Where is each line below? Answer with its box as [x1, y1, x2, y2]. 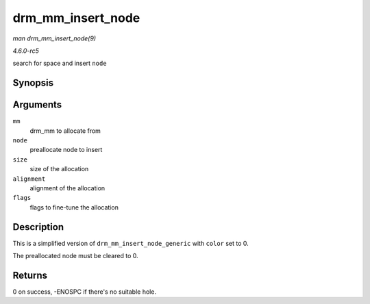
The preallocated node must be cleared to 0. [12, 252, 138, 260]
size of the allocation [29, 165, 89, 173]
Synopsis [12, 77, 54, 89]
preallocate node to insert [29, 146, 103, 154]
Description [12, 221, 64, 233]
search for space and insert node [12, 59, 107, 68]
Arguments [12, 99, 62, 111]
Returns [12, 269, 48, 281]
